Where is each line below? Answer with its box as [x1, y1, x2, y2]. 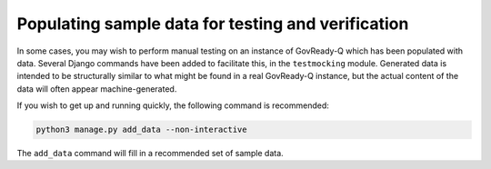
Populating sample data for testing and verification [16, 14, 409, 34]
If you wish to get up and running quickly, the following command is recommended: [16, 100, 329, 111]
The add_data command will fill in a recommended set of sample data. [16, 148, 284, 159]
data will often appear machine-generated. [16, 83, 177, 94]
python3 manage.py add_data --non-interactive [35, 124, 247, 135]
